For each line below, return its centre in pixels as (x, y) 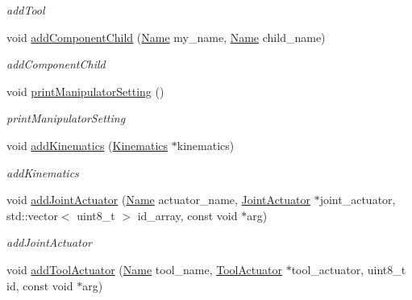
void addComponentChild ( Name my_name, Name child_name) (166, 37)
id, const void (40, 285)
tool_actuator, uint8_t (349, 269)
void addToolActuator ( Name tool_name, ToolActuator (144, 269)
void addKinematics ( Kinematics (87, 145)
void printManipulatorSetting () (85, 91)
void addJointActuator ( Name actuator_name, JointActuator (159, 200)
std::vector (32, 215)
